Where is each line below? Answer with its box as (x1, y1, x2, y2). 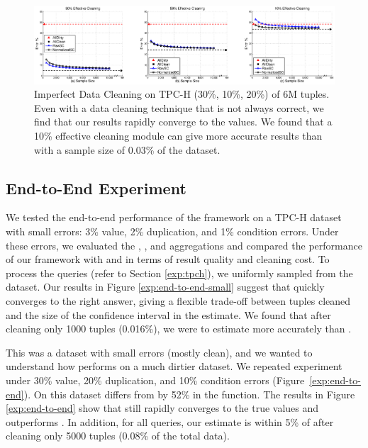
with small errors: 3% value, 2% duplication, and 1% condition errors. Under (6, 224, 339, 239)
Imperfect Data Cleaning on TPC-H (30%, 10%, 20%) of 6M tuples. (34, 86, 330, 101)
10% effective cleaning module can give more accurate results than (34, 128, 323, 143)
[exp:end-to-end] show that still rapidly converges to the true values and (6, 401, 319, 415)
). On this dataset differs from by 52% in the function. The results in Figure (23, 386, 355, 401)
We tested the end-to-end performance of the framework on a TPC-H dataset (6, 210, 342, 225)
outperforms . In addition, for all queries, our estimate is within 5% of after (6, 414, 334, 429)
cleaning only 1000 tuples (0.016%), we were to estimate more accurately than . (6, 321, 352, 336)
